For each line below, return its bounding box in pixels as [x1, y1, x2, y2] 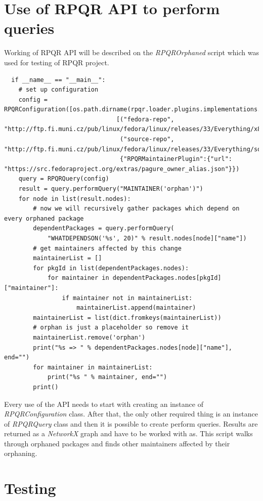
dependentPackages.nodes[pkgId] [112, 274, 222, 282]
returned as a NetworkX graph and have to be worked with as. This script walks [4, 428, 253, 439]
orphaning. [4, 448, 37, 458]
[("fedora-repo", [116, 115, 174, 123]
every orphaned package [4, 215, 84, 222]
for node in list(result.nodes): [18, 195, 131, 202]
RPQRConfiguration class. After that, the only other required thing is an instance [4, 408, 258, 419]
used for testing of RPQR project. [4, 57, 109, 67]
